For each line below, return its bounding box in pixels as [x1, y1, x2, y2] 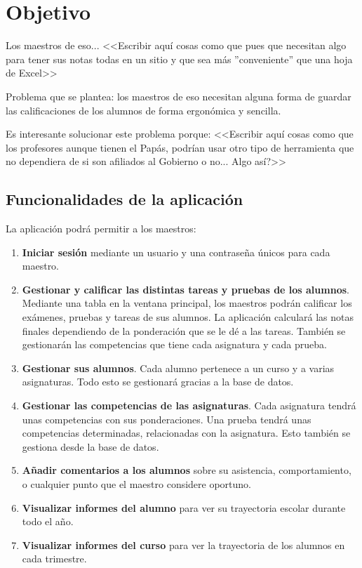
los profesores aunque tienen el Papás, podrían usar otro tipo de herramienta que [6, 140, 354, 154]
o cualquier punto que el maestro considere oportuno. [22, 476, 252, 491]
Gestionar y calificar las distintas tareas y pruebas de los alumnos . [22, 282, 349, 296]
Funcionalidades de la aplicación [6, 188, 243, 210]
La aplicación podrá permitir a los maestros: [6, 221, 196, 236]
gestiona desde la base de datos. [22, 439, 159, 454]
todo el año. [22, 514, 74, 529]
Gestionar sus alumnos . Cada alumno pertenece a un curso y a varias [22, 360, 335, 375]
